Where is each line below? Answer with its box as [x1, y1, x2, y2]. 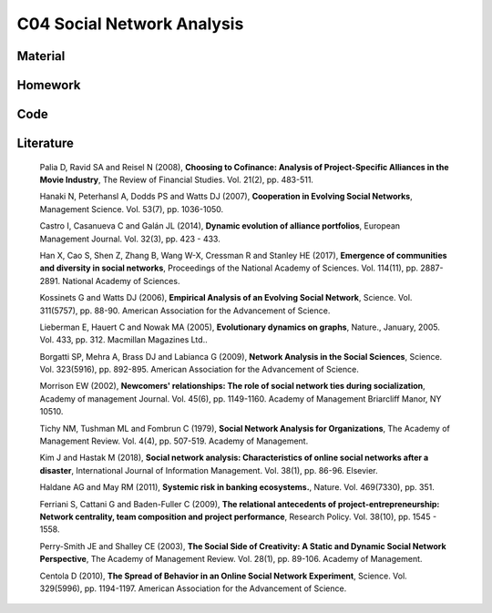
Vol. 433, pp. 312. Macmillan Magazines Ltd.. [39, 334, 209, 345]
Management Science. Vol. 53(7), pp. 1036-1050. [39, 203, 224, 214]
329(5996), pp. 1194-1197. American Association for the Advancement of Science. [39, 583, 347, 594]
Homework [16, 77, 81, 93]
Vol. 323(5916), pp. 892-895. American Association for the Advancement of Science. [39, 364, 359, 375]
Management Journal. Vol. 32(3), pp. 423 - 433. [39, 233, 220, 244]
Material [16, 48, 66, 64]
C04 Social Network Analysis [16, 14, 244, 34]
